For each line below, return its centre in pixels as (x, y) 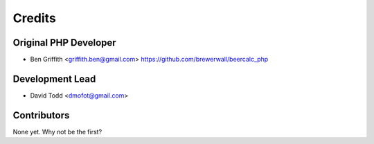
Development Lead (54, 79)
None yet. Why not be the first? (57, 132)
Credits (35, 18)
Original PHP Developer (65, 43)
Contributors (41, 115)
